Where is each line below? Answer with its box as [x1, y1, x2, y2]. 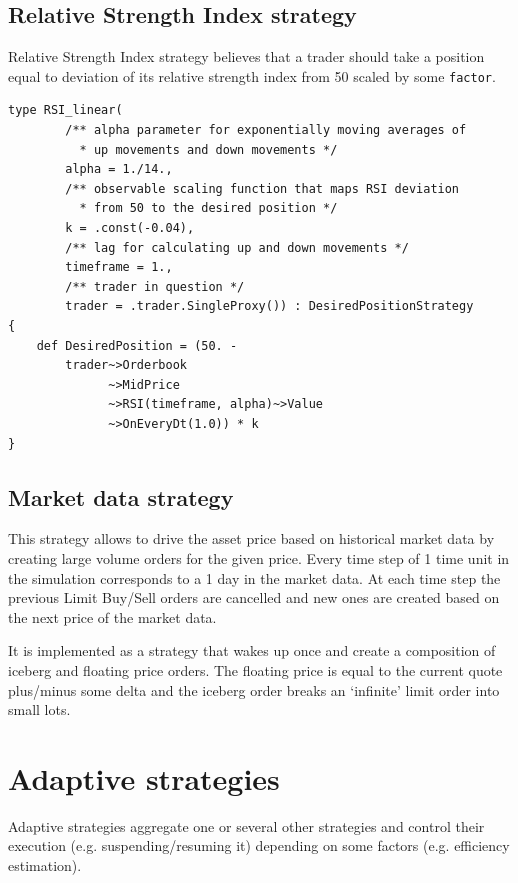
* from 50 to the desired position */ [79, 201, 338, 216]
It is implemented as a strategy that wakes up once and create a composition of [8, 640, 496, 661]
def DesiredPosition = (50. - [36, 338, 238, 353]
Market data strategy [8, 481, 234, 512]
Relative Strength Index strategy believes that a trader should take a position [8, 46, 485, 67]
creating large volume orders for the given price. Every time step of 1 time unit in [8, 547, 510, 568]
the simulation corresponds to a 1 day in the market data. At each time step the [8, 567, 501, 588]
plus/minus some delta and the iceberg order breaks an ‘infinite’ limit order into [8, 679, 500, 700]
